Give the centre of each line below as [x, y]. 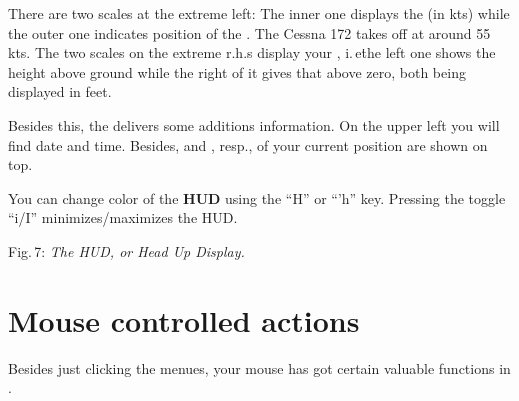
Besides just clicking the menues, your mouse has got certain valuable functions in [259, 367]
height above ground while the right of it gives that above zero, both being [237, 71]
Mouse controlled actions [184, 319]
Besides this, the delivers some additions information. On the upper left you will [254, 124]
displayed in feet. [60, 91]
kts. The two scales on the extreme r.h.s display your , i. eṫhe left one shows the [252, 52]
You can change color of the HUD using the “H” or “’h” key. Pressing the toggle [257, 197]
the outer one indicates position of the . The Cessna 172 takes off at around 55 [249, 32]
